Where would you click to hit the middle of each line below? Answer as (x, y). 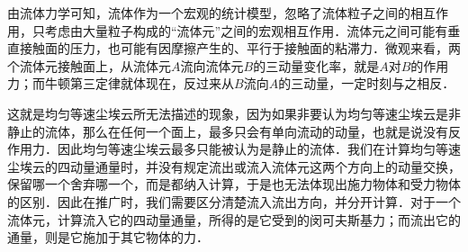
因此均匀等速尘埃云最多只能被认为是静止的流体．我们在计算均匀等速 (259, 149)
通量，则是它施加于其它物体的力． (108, 237)
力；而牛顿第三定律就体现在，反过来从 (121, 83)
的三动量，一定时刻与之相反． (367, 83)
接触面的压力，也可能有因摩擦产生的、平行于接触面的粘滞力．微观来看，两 (240, 48)
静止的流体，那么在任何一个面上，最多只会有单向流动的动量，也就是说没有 (228, 131)
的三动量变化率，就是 (316, 65)
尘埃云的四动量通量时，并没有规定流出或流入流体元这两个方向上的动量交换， (234, 166)
